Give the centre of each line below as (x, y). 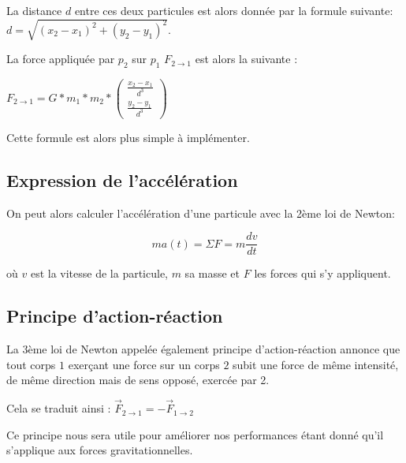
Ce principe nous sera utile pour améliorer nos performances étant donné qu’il (195, 434)
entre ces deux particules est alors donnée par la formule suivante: (234, 10)
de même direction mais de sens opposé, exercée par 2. (138, 380)
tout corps (31, 364)
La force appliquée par (61, 59)
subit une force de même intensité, (316, 364)
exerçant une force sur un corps (144, 364)
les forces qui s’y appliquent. (322, 273)
